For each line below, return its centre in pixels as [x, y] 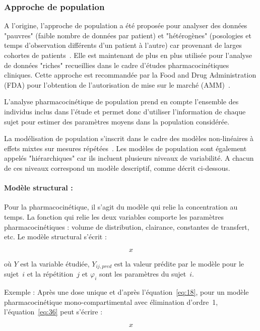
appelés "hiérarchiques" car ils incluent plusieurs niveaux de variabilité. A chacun [129, 158]
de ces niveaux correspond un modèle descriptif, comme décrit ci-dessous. [117, 168]
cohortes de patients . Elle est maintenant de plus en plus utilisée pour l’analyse [128, 55]
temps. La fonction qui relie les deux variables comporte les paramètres [114, 216]
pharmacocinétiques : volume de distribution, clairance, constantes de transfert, [127, 226]
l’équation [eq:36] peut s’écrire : [53, 312]
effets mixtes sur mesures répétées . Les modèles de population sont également [125, 148]
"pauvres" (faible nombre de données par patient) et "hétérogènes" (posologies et [128, 35]
